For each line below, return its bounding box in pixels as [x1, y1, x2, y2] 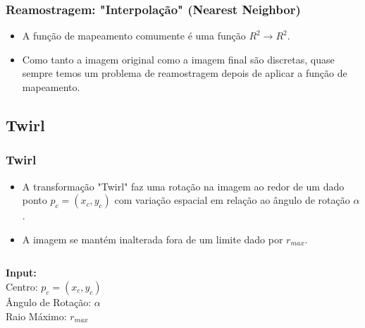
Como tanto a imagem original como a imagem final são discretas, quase [22, 51, 335, 66]
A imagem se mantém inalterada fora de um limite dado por [22, 231, 283, 246]
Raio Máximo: [6, 308, 67, 323]
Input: [6, 265, 37, 280]
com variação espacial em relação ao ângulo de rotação [114, 193, 350, 207]
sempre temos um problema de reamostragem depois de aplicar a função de [22, 66, 347, 80]
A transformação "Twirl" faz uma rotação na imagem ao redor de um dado [22, 178, 345, 193]
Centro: [6, 279, 38, 293]
